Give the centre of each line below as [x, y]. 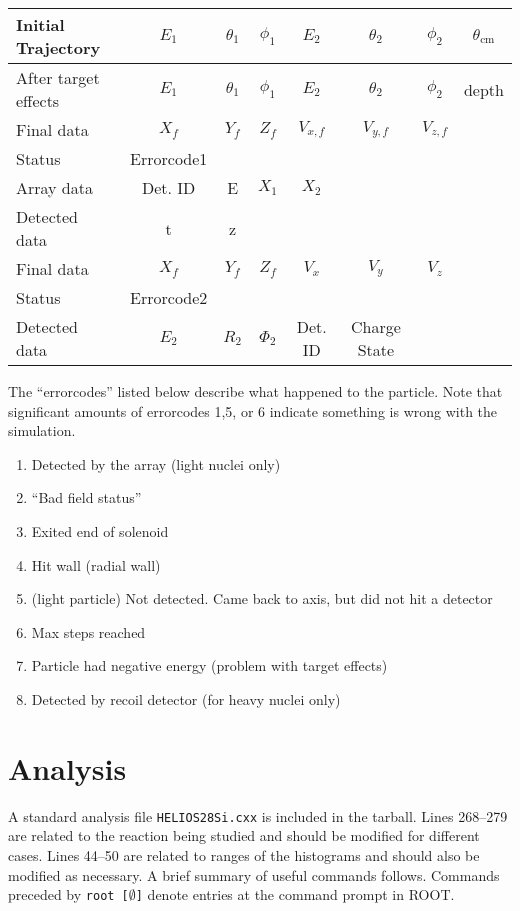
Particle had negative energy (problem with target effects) [209, 665]
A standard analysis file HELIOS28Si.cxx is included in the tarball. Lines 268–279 [258, 815]
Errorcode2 [169, 297]
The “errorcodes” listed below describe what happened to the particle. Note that [255, 391]
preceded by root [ [68, 894]
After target [58, 77]
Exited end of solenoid [100, 530]
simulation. [42, 430]
